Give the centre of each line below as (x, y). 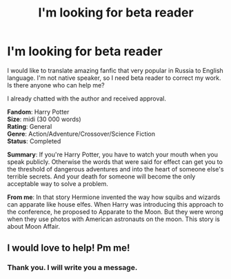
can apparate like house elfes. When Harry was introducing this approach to (115, 204)
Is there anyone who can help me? (56, 85)
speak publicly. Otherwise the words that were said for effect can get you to (115, 162)
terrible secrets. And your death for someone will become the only (101, 176)
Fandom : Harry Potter (38, 112)
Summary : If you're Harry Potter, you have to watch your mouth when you (113, 154)
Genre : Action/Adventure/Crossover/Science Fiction (81, 134)
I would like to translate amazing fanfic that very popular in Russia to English (115, 70)
